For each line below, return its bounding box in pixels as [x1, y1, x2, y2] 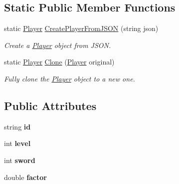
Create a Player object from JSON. [4, 39, 111, 50]
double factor [4, 171, 47, 182]
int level [4, 138, 31, 148]
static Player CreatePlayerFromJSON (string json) [4, 23, 159, 33]
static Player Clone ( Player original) [4, 56, 115, 67]
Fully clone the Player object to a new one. [4, 73, 135, 83]
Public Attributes [4, 97, 97, 113]
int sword [4, 154, 35, 165]
